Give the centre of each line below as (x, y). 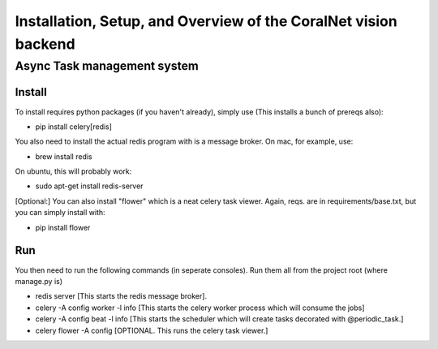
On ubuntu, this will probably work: (73, 171)
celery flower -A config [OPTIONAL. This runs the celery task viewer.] (152, 330)
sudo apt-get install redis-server (89, 186)
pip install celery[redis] (74, 127)
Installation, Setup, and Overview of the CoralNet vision (206, 21)
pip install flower (63, 227)
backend (45, 44)
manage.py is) (39, 281)
